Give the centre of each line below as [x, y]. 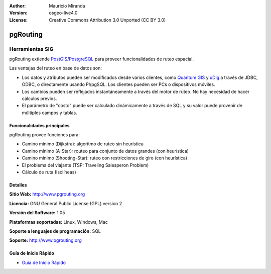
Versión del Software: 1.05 [37, 213]
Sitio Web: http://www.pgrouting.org [47, 194]
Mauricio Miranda [67, 6]
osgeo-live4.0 [63, 13]
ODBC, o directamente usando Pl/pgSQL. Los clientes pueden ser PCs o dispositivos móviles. [118, 84]
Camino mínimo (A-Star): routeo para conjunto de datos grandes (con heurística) [105, 151]
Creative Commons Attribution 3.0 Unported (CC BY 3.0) [107, 20]
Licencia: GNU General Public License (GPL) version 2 [66, 203]
